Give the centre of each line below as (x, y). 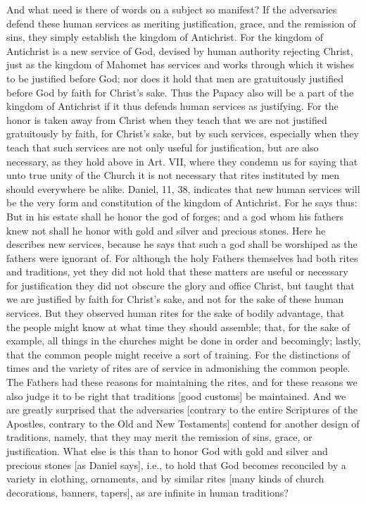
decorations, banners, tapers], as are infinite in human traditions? (147, 492)
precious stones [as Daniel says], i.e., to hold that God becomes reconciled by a (176, 465)
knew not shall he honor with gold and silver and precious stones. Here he (166, 230)
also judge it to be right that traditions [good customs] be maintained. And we (176, 395)
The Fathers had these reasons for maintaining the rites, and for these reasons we (182, 382)
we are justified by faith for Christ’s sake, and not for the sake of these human (175, 299)
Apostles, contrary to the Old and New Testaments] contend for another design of (183, 423)
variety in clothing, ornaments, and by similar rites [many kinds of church (165, 479)
